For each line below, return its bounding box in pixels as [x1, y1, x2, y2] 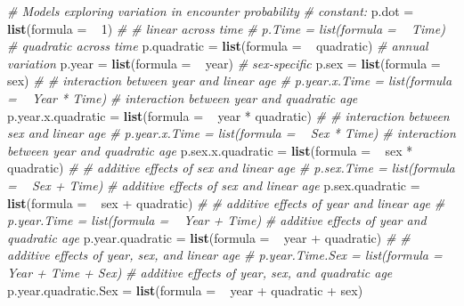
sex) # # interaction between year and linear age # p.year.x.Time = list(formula [7, 71, 452, 90]
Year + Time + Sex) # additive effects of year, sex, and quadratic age [7, 262, 393, 281]
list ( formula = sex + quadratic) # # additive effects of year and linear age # [7, 193, 445, 212]
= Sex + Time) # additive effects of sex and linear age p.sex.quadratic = [7, 175, 420, 194]
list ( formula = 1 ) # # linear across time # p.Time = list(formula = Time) [7, 19, 445, 37]
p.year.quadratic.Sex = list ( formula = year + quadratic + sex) [7, 280, 363, 299]
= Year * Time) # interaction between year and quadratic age [7, 88, 358, 107]
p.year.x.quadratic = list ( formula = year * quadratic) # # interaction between [7, 106, 450, 125]
